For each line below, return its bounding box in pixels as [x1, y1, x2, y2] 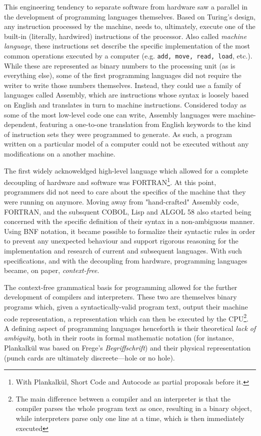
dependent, [4, 119, 37, 129]
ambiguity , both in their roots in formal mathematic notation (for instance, [4, 332, 234, 343]
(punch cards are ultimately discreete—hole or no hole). [4, 352, 175, 362]
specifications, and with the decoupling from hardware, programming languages [4, 255, 247, 265]
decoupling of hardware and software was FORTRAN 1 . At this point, [4, 175, 216, 187]
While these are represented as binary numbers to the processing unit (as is [4, 60, 235, 70]
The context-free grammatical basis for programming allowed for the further [4, 281, 237, 292]
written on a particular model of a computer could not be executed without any [4, 138, 249, 149]
